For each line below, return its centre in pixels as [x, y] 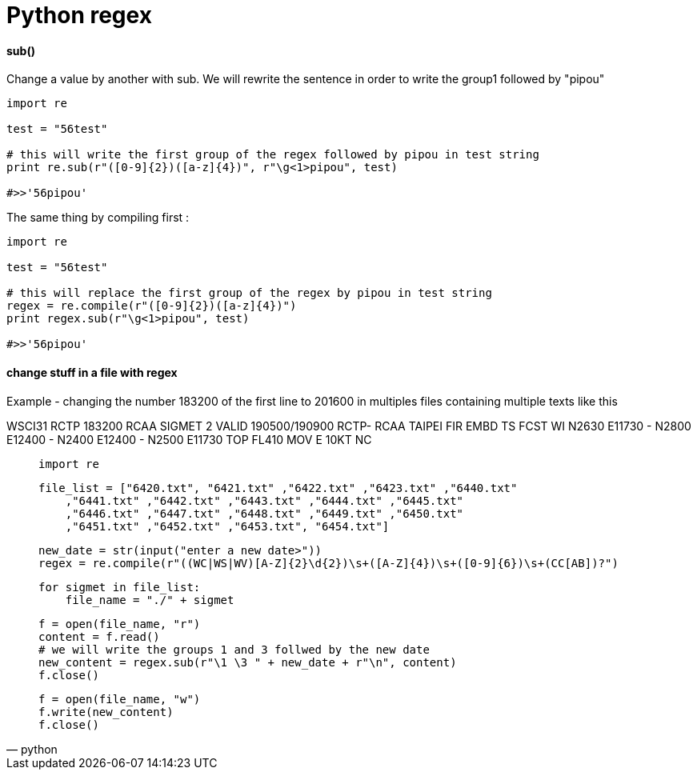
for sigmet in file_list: [120, 587]
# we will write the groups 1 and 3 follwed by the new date [234, 649]
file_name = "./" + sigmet [150, 600]
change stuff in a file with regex [92, 372]
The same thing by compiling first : [98, 218]
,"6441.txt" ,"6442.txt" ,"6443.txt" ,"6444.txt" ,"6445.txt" [264, 500]
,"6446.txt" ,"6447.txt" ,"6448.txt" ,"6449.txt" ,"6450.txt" [264, 513]
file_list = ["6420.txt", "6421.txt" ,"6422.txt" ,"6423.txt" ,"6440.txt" [278, 488]
